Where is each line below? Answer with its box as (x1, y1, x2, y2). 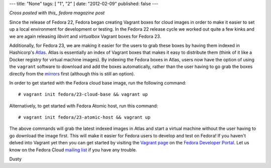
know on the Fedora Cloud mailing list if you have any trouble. (9, 146, 138, 153)
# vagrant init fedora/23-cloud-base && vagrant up (18, 92, 148, 98)
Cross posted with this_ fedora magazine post (9, 10, 105, 16)
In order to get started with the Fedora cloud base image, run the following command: (9, 79, 187, 86)
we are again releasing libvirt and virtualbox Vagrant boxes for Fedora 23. (9, 33, 162, 39)
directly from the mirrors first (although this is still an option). (9, 70, 135, 76)
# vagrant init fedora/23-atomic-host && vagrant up (18, 115, 151, 120)
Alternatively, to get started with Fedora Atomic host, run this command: (9, 103, 158, 109)
